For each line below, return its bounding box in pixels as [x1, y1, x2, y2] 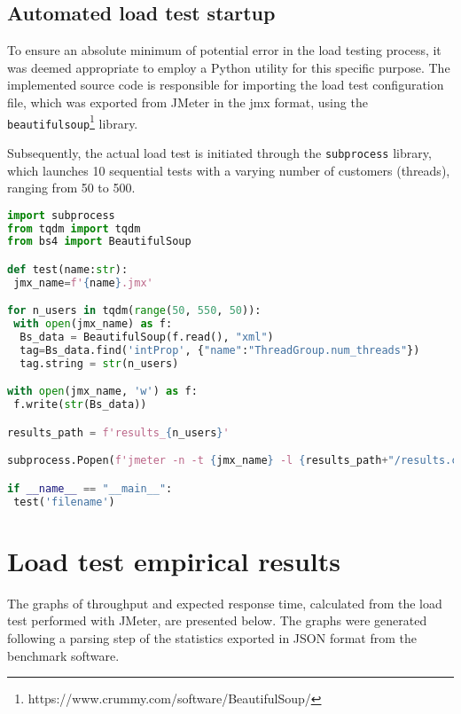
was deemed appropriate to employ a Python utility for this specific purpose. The [7, 58, 450, 76]
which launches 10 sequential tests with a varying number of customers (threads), [7, 161, 450, 179]
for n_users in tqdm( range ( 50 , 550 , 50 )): [7, 304, 262, 318]
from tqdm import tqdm [7, 222, 141, 235]
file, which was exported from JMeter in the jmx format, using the [7, 92, 368, 111]
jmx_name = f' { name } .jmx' [13, 276, 153, 289]
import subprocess [7, 208, 115, 222]
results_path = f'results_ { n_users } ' [7, 426, 230, 439]
